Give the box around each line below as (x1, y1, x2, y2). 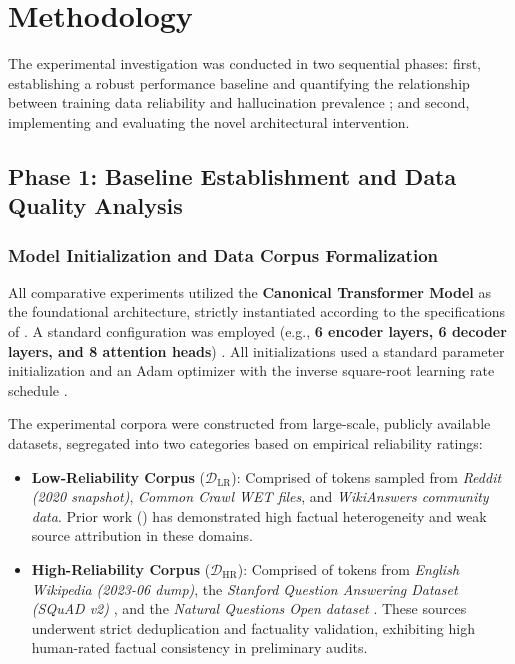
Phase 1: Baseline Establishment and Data (8, 160, 457, 191)
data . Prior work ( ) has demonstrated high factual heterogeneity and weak (31, 505, 487, 526)
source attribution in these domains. (31, 525, 254, 546)
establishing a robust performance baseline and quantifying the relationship (8, 72, 470, 93)
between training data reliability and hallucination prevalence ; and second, (8, 92, 470, 113)
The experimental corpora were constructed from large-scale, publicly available (8, 413, 491, 434)
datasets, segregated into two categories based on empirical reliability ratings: (8, 433, 483, 454)
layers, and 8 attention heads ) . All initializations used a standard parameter (8, 340, 505, 361)
